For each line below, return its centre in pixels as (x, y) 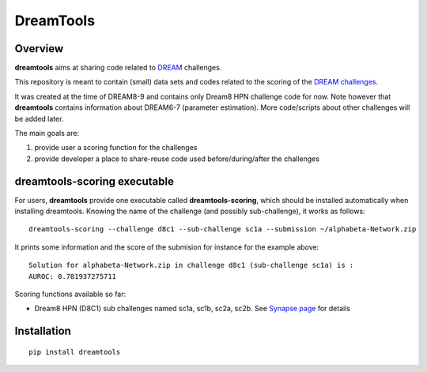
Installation (43, 331)
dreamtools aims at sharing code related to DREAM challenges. (118, 68)
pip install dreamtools (75, 352)
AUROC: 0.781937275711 (73, 276)
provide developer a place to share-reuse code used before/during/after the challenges (177, 159)
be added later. (39, 118)
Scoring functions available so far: (70, 294)
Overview (39, 49)
